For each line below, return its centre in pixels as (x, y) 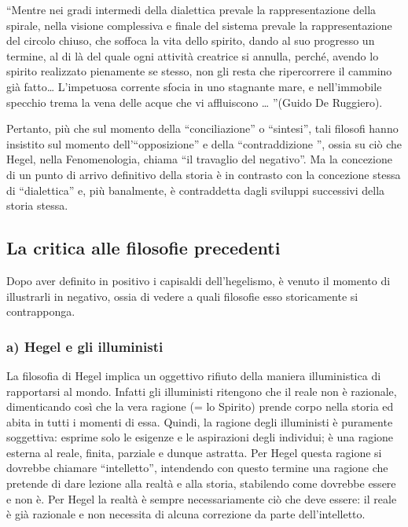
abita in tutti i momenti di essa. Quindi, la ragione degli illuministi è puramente (200, 421)
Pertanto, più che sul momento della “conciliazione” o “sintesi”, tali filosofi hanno (202, 128)
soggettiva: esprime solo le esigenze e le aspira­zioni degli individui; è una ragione (200, 437)
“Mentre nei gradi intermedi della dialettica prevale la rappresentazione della (191, 9)
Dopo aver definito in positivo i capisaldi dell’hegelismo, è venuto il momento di (198, 280)
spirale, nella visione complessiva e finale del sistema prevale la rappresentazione (199, 25)
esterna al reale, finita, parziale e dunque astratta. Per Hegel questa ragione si (194, 452)
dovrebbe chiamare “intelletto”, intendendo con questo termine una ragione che (197, 468)
